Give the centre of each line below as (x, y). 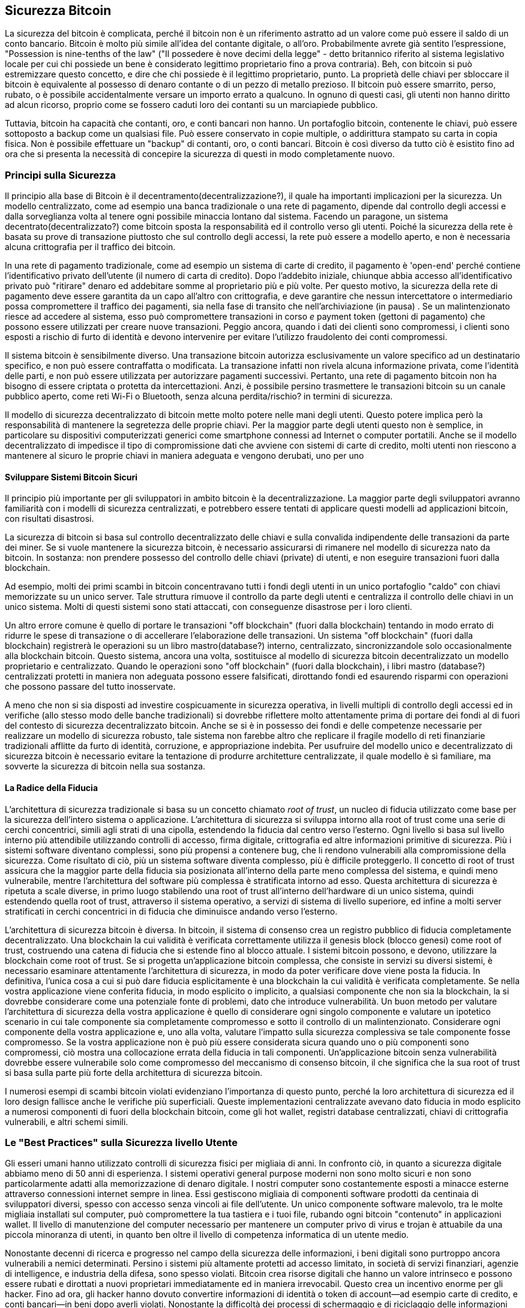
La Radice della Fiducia (52, 788)
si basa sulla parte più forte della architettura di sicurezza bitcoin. (134, 1072)
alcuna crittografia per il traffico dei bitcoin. (90, 247)
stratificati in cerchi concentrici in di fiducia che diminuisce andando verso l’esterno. (171, 911)
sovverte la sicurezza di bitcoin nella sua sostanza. (105, 766)
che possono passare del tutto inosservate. (90, 687)
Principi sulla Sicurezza (61, 175)
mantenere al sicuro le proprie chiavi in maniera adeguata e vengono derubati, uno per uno (184, 456)
